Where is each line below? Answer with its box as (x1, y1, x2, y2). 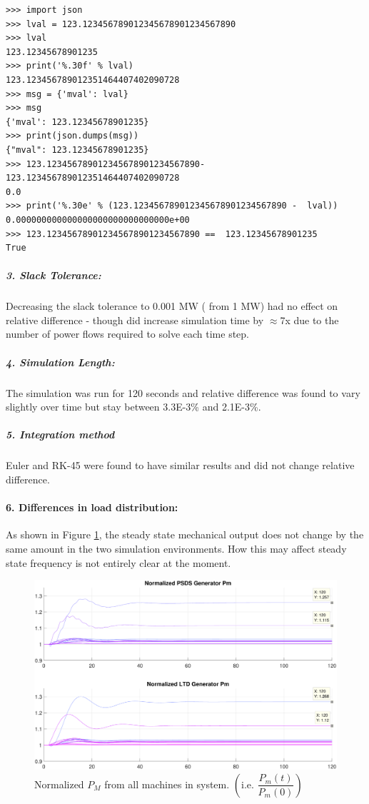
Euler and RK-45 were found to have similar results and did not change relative (6, 458, 355, 473)
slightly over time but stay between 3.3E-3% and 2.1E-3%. (6, 399, 261, 414)
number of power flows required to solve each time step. (6, 326, 250, 341)
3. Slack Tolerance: (6, 268, 101, 283)
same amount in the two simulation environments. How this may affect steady (6, 541, 347, 556)
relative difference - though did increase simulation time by (6, 312, 264, 327)
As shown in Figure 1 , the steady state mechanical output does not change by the (6, 527, 364, 542)
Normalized (34, 776, 84, 791)
